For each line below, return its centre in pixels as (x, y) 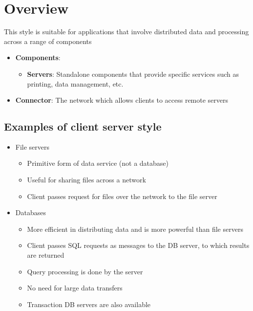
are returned (46, 255)
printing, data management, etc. (75, 83)
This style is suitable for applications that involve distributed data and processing (126, 32)
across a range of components (48, 41)
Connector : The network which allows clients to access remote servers (122, 100)
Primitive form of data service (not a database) (98, 163)
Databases (31, 212)
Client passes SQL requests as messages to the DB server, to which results (138, 245)
